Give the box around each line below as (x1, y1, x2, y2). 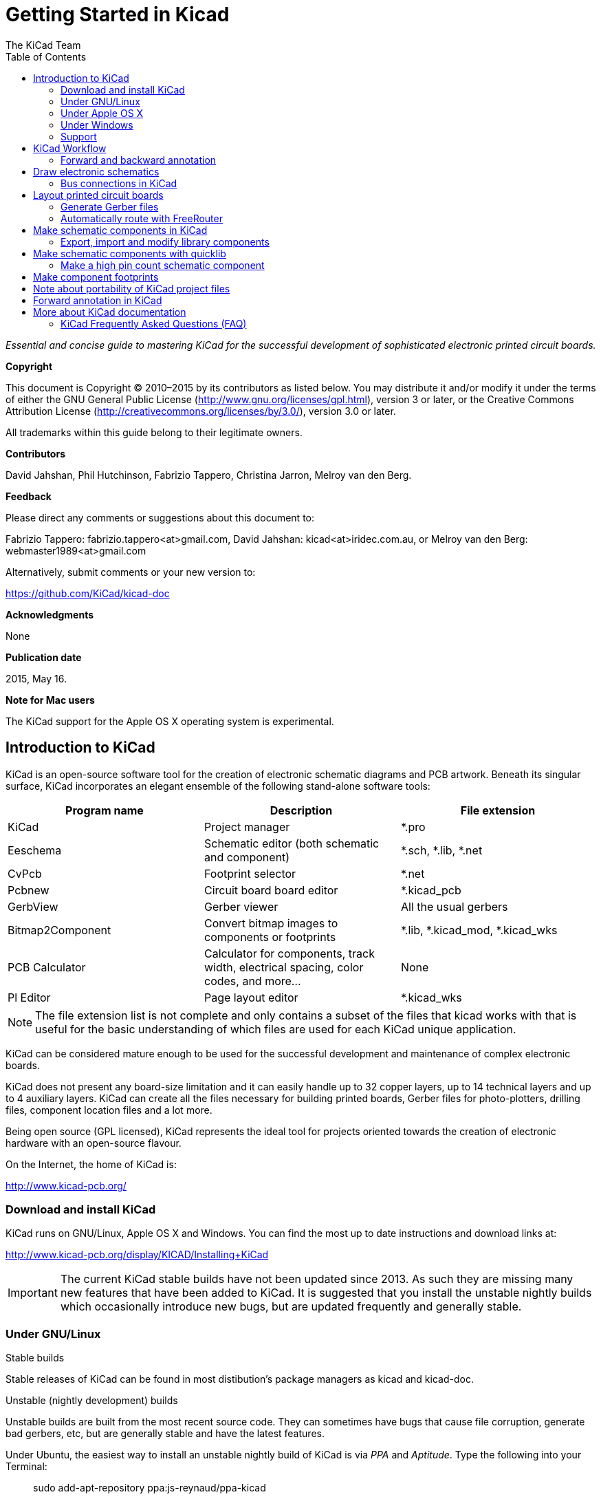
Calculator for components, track (204, 946, 375, 960)
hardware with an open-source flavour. (6, 1136, 182, 1149)
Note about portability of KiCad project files (33, 282, 230, 294)
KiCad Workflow (33, 142, 107, 154)
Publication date (6, 651, 82, 663)
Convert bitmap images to (204, 916, 338, 930)
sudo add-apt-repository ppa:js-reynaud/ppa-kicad (33, 1482, 266, 1494)
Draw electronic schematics (33, 165, 160, 177)
